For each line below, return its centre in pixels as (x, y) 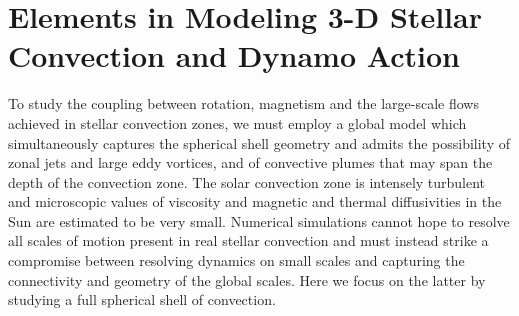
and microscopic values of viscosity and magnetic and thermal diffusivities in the (255, 201)
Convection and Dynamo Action (234, 55)
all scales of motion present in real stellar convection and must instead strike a (248, 240)
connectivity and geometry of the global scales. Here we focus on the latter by (247, 279)
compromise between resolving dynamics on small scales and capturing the (236, 260)
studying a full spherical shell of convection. (142, 299)
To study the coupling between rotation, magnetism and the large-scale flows (243, 103)
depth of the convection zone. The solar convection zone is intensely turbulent (247, 181)
